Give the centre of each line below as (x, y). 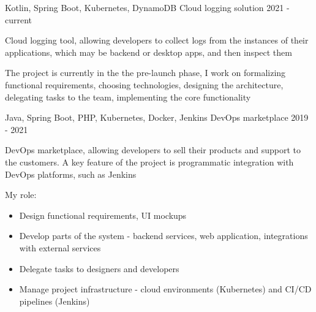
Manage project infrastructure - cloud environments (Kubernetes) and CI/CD (165, 289)
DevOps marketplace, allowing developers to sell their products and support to (153, 150)
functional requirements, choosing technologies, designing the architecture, (144, 84)
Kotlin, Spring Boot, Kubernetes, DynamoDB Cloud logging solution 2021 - (147, 7)
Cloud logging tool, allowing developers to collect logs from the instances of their (157, 40)
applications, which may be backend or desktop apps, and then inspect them (149, 52)
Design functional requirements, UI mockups (103, 215)
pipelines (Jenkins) (55, 301)
